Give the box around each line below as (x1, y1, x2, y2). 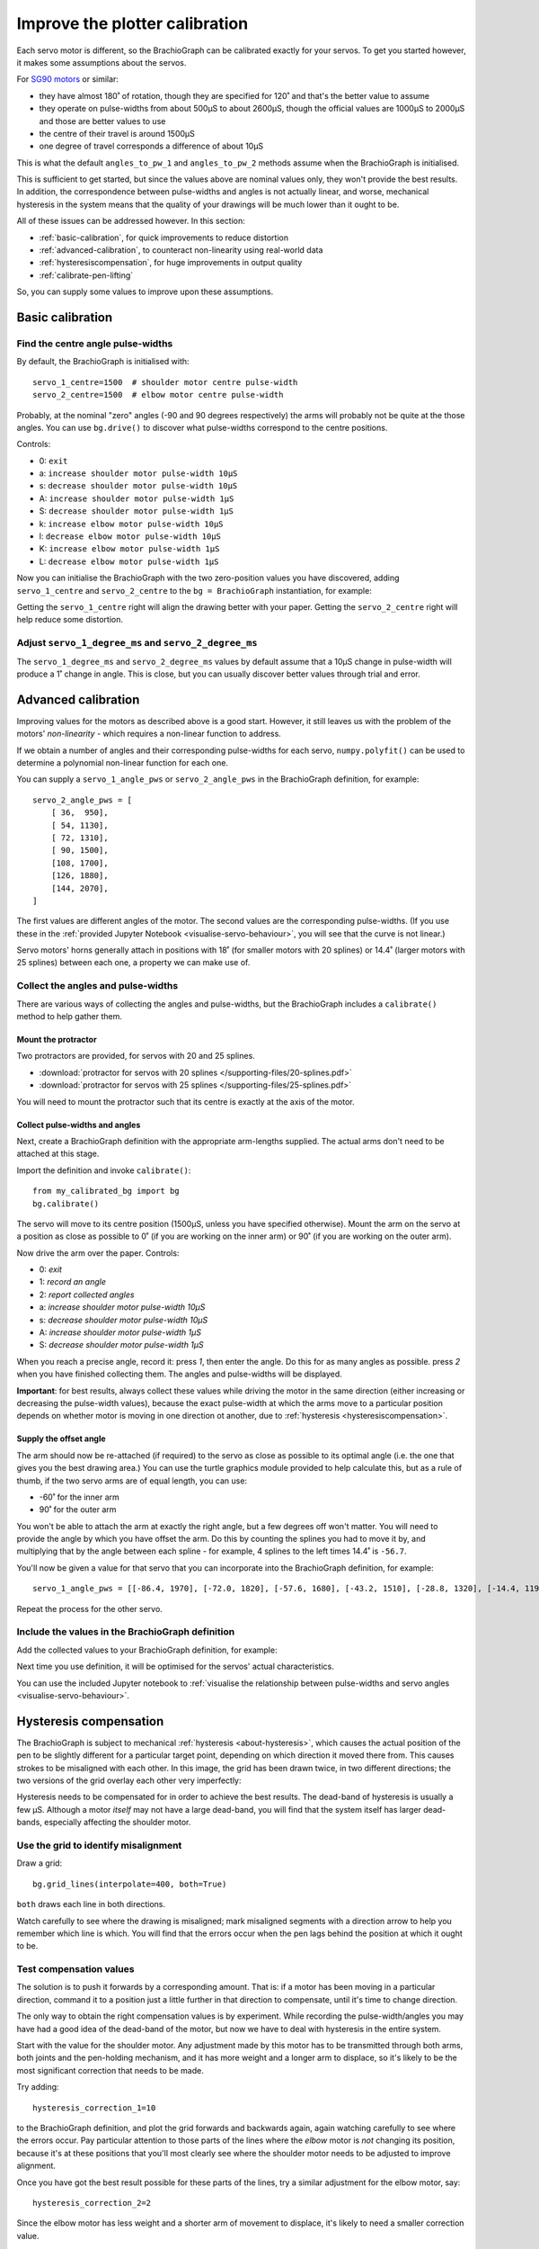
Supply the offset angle (16, 1433, 107, 1444)
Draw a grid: (16, 1858, 63, 1868)
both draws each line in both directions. (16, 1899, 166, 1910)
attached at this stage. (16, 1148, 100, 1160)
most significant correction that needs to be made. (16, 2065, 204, 2075)
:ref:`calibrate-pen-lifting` (39, 270, 134, 281)
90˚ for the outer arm (39, 1504, 117, 1515)
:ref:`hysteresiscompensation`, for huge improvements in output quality (39, 257, 303, 268)
